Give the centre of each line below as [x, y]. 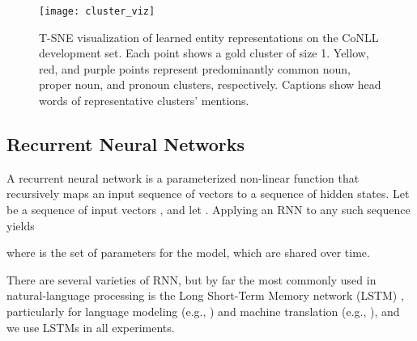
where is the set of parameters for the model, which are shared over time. [188, 253]
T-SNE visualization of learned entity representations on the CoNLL [209, 37]
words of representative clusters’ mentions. [144, 101]
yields [21, 225]
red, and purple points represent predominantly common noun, [195, 68]
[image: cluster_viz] [97, 11]
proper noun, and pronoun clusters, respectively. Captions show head [210, 84]
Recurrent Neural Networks [126, 144]
